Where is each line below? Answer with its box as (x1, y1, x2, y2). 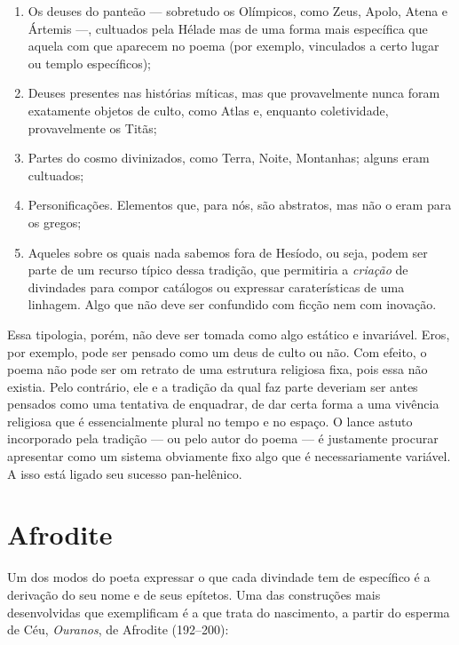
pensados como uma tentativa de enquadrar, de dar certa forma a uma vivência (7, 394, 439, 413)
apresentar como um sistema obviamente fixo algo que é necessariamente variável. (7, 447, 451, 466)
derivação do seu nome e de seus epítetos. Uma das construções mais (7, 585, 381, 603)
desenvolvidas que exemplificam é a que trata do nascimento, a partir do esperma (7, 602, 450, 621)
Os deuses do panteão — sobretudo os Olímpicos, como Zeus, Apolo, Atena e (28, 2, 448, 20)
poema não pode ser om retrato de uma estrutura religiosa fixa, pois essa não (7, 360, 428, 378)
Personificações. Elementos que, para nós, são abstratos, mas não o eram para (28, 195, 452, 214)
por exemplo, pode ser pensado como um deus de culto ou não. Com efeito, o (7, 342, 427, 361)
